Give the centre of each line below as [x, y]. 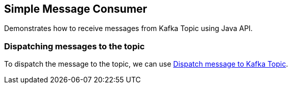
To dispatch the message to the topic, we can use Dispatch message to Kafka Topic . [146, 64]
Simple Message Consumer [76, 9]
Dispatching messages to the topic [75, 46]
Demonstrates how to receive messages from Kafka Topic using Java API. [128, 28]
